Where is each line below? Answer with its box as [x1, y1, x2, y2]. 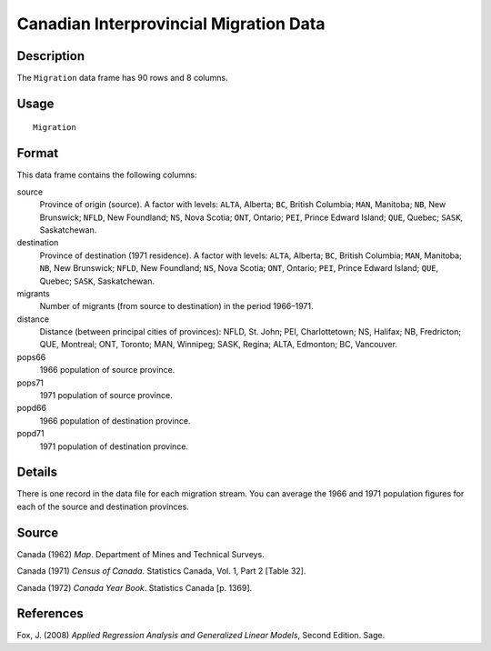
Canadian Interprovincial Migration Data [16, 14, 326, 34]
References [16, 606, 84, 622]
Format [16, 145, 59, 161]
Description [16, 48, 85, 64]
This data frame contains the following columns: [16, 169, 197, 181]
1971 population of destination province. [39, 441, 189, 452]
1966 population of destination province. [39, 415, 191, 426]
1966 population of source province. [39, 365, 175, 376]
